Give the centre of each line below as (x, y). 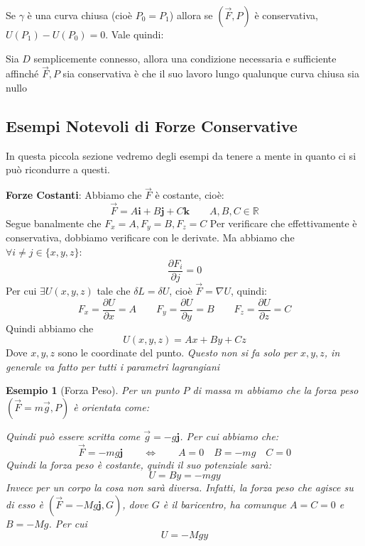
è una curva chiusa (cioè (80, 15)
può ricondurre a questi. (58, 169)
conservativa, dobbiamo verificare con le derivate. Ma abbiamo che (150, 237)
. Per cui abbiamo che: (229, 436)
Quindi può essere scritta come (73, 436)
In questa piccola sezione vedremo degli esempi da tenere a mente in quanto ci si (181, 155)
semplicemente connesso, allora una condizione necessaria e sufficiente (185, 58)
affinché (22, 73)
